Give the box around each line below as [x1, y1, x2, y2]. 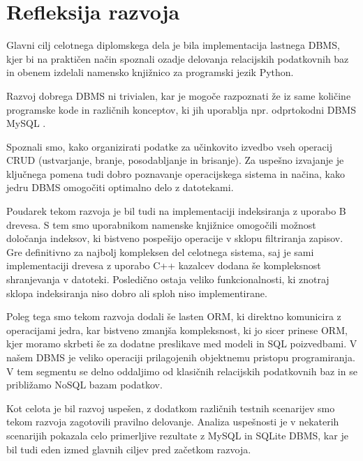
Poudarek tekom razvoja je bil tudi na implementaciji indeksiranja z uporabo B [6, 204, 346, 218]
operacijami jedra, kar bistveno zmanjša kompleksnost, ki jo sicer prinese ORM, [6, 322, 348, 337]
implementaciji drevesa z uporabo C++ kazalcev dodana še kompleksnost [6, 258, 321, 273]
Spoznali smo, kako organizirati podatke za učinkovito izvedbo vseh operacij [6, 139, 332, 153]
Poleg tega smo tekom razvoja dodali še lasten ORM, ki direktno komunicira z [6, 309, 341, 324]
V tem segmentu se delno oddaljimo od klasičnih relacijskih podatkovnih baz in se [6, 363, 357, 378]
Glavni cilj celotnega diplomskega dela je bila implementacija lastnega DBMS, [6, 38, 340, 52]
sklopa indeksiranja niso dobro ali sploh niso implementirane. [6, 285, 267, 300]
